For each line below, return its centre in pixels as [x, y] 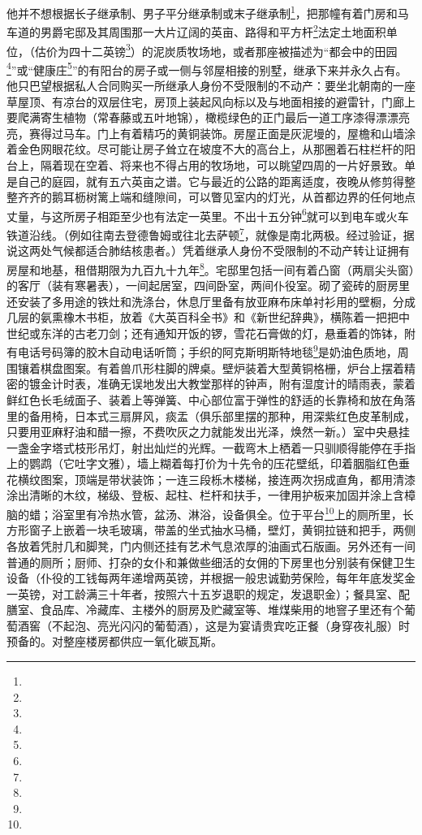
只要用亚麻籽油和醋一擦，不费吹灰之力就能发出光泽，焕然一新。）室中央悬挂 [208, 432]
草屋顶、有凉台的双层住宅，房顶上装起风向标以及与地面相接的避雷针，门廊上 [211, 101]
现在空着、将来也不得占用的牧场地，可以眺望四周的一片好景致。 [233, 164]
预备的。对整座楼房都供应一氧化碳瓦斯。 [114, 641]
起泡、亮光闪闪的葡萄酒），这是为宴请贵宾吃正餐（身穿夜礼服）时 [236, 625]
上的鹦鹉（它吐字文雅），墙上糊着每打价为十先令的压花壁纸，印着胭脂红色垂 [208, 463]
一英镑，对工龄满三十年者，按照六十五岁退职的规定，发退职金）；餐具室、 [202, 593]
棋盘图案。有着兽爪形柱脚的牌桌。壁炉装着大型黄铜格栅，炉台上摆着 [222, 368]
